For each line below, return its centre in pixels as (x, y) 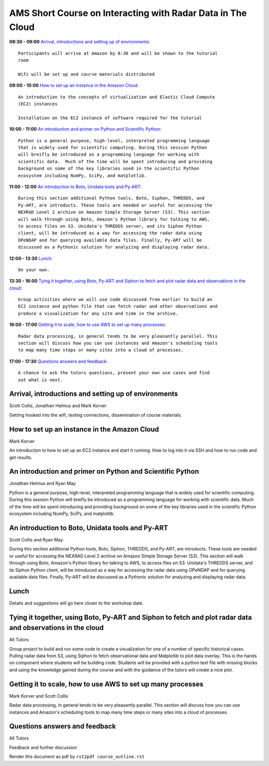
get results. (21, 457)
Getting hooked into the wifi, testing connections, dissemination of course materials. (96, 415)
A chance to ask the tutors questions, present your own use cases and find (114, 373)
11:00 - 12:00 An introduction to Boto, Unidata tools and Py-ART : (75, 187)
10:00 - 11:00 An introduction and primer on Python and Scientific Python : (85, 129)
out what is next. (41, 380)
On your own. (34, 270)
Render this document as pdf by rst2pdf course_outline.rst (77, 757)
